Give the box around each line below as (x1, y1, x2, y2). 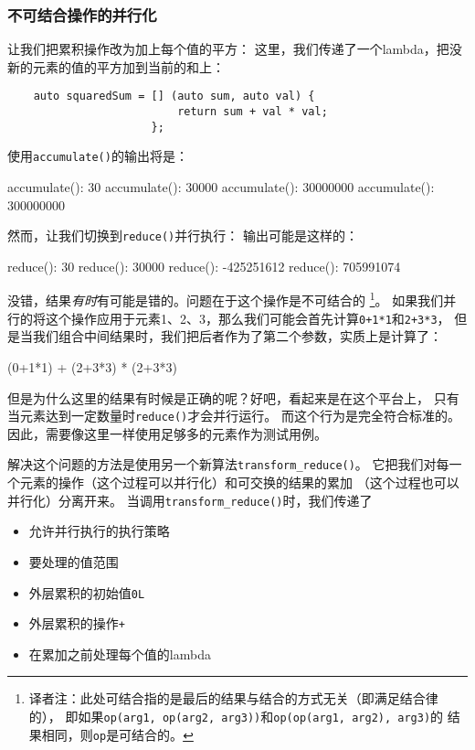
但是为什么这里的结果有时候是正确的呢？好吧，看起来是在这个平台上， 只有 (7, 388, 459, 407)
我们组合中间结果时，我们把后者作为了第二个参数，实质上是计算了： (32, 327, 442, 346)
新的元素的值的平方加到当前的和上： (7, 57, 225, 76)
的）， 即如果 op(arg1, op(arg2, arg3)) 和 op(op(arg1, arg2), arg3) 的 (28, 707, 444, 725)
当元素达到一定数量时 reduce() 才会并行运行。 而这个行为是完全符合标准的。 (7, 406, 460, 425)
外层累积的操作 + (28, 614, 125, 633)
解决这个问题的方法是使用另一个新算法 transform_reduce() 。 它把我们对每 (7, 455, 449, 474)
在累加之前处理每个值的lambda (28, 644, 211, 663)
